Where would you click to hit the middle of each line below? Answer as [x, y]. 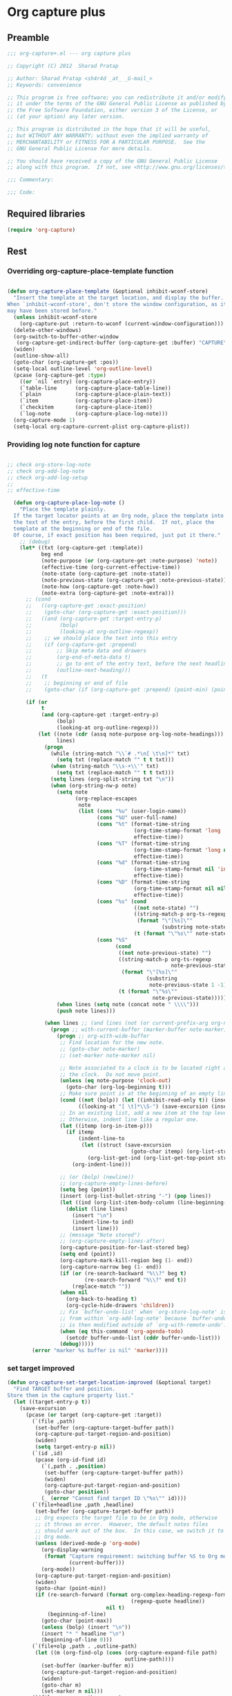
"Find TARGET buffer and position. [65, 1389]
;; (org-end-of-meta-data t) [78, 657]
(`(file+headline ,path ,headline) [83, 1505]
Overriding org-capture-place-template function [90, 271]
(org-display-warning [72, 1550]
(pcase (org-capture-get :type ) [60, 375]
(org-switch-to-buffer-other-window [66, 336]
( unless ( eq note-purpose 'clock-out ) [115, 1081]
